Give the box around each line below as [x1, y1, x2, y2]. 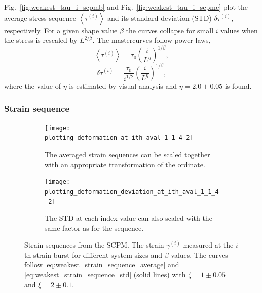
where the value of [4, 80, 61, 91]
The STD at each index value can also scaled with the [45, 213, 212, 223]
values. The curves [171, 249, 228, 260]
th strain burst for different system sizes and [24, 249, 163, 260]
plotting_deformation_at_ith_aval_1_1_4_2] [45, 134, 194, 142]
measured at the [183, 239, 234, 250]
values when [220, 25, 258, 35]
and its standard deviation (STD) [107, 12, 212, 23]
